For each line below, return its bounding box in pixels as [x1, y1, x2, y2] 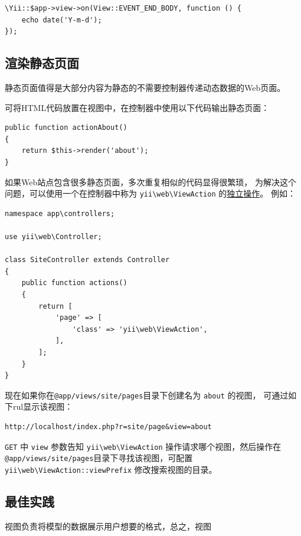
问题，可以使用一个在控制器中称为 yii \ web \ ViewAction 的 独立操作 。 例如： [5, 187, 296, 200]
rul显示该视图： [12, 400, 73, 413]
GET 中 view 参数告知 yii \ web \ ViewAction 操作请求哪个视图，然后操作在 [5, 440, 282, 452]
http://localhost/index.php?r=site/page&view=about [5, 422, 212, 431]
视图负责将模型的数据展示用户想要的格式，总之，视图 [5, 519, 211, 532]
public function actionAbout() [5, 123, 127, 132]
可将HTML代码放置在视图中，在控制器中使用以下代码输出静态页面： [5, 101, 270, 113]
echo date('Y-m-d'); [21, 15, 102, 24]
